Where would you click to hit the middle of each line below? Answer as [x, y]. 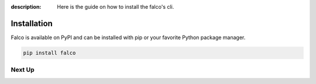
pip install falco [49, 53]
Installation [32, 23]
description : [26, 7]
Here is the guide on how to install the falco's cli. [116, 7]
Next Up [23, 70]
